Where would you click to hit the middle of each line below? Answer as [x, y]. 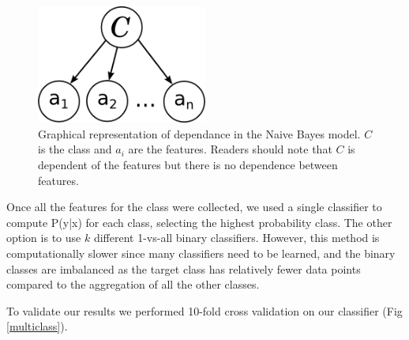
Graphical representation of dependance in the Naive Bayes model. [199, 133]
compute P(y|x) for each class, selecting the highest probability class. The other [199, 222]
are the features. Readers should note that [230, 149]
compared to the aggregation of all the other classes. [133, 284]
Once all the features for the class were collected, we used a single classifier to [194, 207]
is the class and [75, 149]
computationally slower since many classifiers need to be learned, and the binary [201, 253]
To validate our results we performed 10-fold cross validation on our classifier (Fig [204, 310]
